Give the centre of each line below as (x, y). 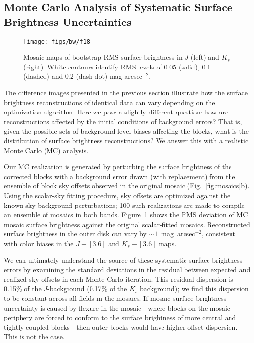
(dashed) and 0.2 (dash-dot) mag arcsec (83, 76)
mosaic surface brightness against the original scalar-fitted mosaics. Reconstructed (127, 224)
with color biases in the (39, 243)
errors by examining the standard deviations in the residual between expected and (127, 269)
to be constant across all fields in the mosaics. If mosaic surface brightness (115, 298)
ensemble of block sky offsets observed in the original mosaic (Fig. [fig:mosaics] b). (127, 186)
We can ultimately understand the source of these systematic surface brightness (123, 260)
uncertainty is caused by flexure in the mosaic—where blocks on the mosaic (117, 308)
